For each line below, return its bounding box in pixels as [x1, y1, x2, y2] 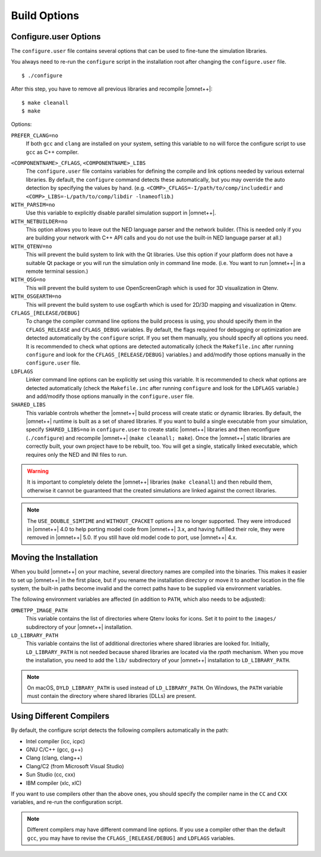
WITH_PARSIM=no [11, 201, 56, 208]
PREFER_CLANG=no [11, 132, 59, 139]
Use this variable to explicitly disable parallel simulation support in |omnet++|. [26, 209, 216, 217]
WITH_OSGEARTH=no [11, 293, 62, 300]
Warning [27, 468, 49, 475]
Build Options [11, 9, 80, 22]
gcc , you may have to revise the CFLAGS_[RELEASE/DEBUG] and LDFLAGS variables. [27, 834, 235, 842]
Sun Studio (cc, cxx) [26, 771, 75, 778]
